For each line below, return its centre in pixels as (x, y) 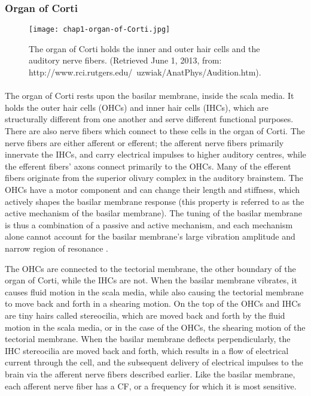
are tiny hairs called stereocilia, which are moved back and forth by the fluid (145, 315)
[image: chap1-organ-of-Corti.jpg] (100, 30)
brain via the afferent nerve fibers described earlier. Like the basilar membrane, (150, 374)
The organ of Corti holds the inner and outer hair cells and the (144, 48)
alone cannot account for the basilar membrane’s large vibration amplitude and (150, 236)
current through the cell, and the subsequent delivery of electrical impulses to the (154, 362)
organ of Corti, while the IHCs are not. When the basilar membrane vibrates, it (151, 280)
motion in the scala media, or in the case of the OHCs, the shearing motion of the (155, 327)
